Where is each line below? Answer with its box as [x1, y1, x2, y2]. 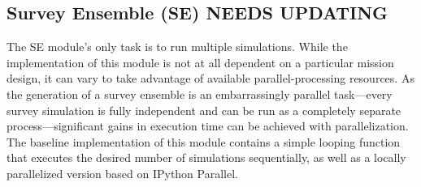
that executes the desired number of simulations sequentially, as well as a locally [7, 149, 406, 166]
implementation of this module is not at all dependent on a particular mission [7, 53, 394, 70]
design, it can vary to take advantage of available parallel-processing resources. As [7, 70, 414, 87]
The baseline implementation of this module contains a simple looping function [7, 133, 401, 150]
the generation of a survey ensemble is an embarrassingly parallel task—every [7, 85, 393, 102]
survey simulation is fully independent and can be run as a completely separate [7, 101, 401, 118]
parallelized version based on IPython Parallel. [7, 164, 238, 181]
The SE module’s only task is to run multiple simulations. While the [7, 38, 348, 55]
